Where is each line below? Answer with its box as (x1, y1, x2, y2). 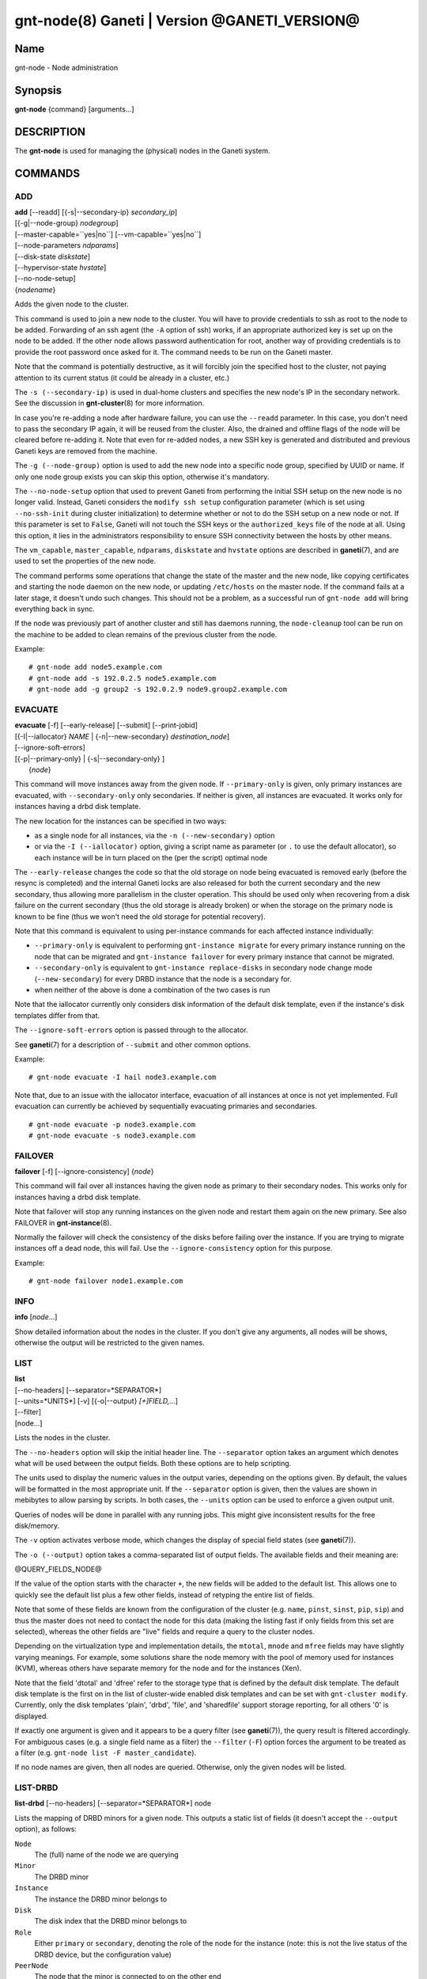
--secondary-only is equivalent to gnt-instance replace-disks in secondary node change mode (34, 963, 373, 973)
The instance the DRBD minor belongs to (34, 1894, 168, 1904)
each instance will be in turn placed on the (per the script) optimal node (34, 853, 268, 862)
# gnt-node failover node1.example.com (28, 1277, 183, 1286)
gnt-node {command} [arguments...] (14, 104, 134, 114)
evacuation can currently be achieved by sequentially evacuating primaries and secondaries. (14, 1101, 318, 1111)
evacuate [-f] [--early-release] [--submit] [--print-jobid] (14, 720, 198, 730)
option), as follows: (14, 1825, 77, 1834)
